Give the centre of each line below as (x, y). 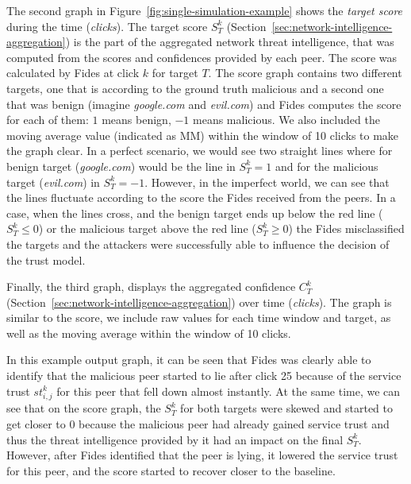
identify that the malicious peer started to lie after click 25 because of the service (204, 376)
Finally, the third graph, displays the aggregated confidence (151, 287)
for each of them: (48, 120)
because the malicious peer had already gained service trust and (234, 423)
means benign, (136, 120)
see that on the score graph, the (84, 408)
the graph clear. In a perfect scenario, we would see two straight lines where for (200, 151)
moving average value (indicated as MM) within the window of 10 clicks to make (203, 135)
